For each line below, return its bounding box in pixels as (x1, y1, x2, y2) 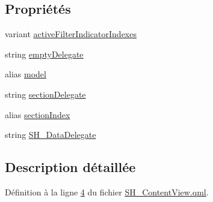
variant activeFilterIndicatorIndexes (5, 28, 137, 40)
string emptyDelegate (5, 47, 84, 60)
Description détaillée (5, 158, 136, 176)
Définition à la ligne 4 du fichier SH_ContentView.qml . (5, 185, 209, 198)
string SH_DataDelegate (5, 128, 96, 141)
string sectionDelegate (5, 88, 86, 100)
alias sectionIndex (5, 108, 70, 120)
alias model (5, 68, 46, 80)
